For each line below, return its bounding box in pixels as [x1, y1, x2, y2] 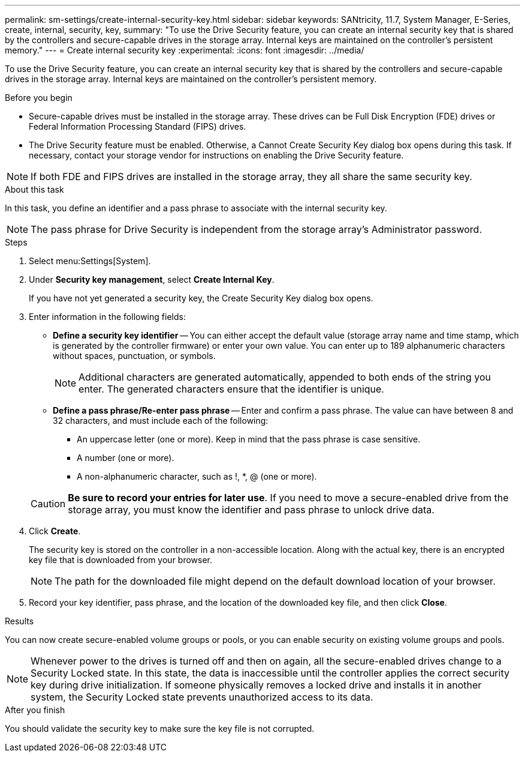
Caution [31, 498, 66, 510]
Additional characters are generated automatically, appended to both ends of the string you [79, 371, 491, 383]
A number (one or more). [77, 453, 174, 463]
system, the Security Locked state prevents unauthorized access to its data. [31, 691, 373, 703]
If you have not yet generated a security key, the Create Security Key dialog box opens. [29, 293, 373, 303]
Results [5, 616, 34, 626]
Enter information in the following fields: [29, 312, 186, 322]
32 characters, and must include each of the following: [53, 415, 268, 426]
